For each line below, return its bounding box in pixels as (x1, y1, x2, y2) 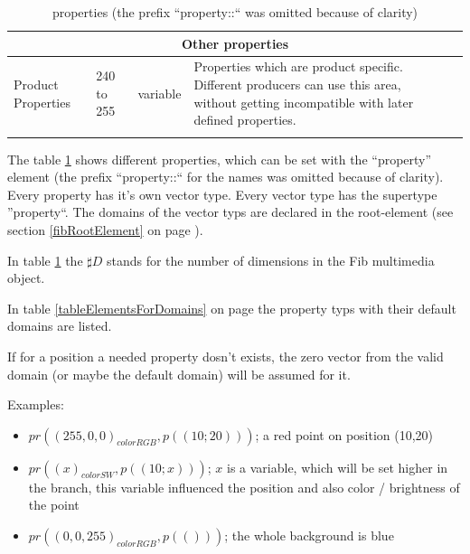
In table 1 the (7, 250, 83, 269)
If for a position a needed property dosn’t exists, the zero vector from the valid (7, 346, 444, 365)
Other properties (181, 33, 289, 52)
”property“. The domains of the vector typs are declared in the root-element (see (7, 202, 454, 221)
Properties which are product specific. (193, 57, 403, 76)
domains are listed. (7, 316, 112, 335)
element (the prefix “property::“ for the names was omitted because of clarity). (7, 167, 444, 186)
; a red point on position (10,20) (255, 425, 434, 444)
